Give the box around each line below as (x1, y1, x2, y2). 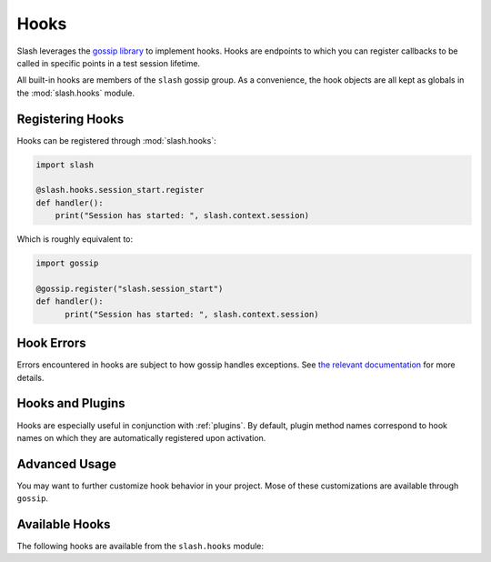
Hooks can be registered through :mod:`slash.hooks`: (16, 135, 217, 146)
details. (16, 372, 45, 383)
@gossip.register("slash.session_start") (35, 283, 224, 294)
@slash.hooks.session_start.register (35, 185, 205, 196)
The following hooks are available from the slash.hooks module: (16, 541, 264, 552)
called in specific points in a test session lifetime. (16, 57, 200, 68)
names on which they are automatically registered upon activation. (16, 432, 266, 443)
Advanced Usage (16, 456, 117, 472)
